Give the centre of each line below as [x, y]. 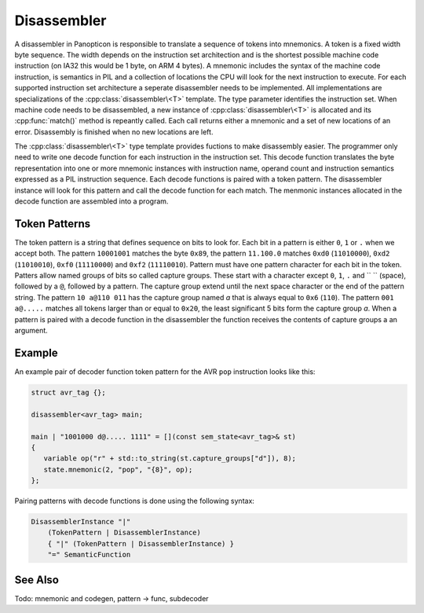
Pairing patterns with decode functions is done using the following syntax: [135, 501]
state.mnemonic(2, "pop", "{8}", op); [118, 469]
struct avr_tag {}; [68, 392]
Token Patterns [53, 224]
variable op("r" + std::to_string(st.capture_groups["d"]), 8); [170, 459]
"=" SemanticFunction [89, 555]
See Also [37, 580]
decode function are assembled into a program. [91, 201]
